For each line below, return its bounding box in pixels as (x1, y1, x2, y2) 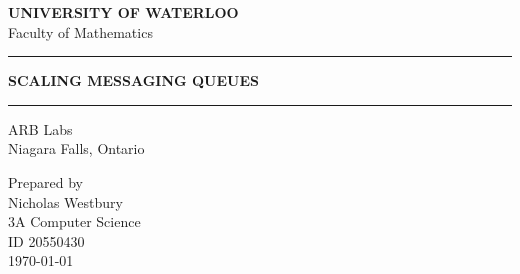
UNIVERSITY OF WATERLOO (8, 2, 239, 22)
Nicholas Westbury (8, 191, 123, 212)
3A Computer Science (8, 211, 141, 232)
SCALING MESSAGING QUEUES (8, 70, 260, 91)
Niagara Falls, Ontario (8, 138, 145, 159)
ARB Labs (8, 118, 73, 139)
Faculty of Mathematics (8, 21, 153, 42)
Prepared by (8, 171, 83, 192)
